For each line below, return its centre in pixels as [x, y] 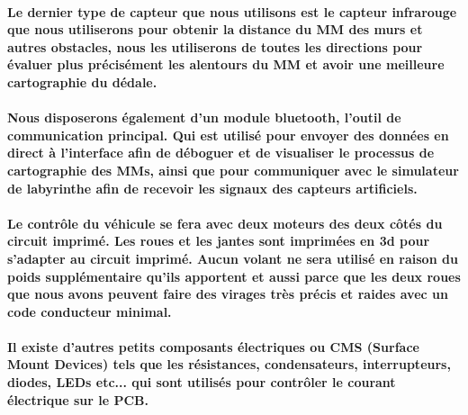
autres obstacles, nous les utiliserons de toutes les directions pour [215, 46]
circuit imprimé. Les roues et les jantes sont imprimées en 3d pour [219, 241]
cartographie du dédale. [82, 81]
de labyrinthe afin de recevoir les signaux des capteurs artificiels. [212, 188]
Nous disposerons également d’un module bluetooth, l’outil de [204, 117]
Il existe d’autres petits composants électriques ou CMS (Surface [213, 346]
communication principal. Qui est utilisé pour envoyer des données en [228, 135]
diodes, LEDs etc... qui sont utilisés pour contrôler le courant [202, 382]
